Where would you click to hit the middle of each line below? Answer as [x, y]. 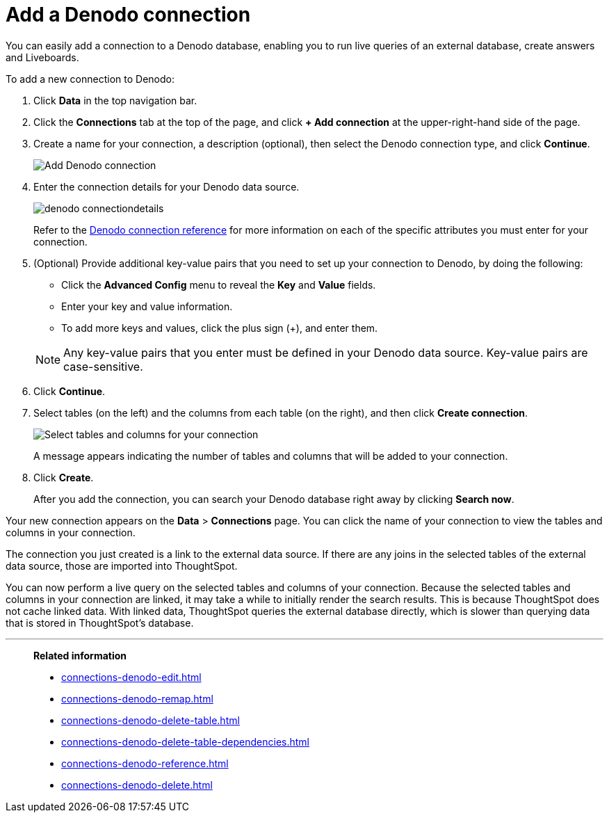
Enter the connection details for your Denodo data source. [167, 186]
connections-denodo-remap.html [137, 698]
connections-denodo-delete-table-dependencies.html [186, 741]
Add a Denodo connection [128, 15]
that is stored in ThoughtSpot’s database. [100, 623]
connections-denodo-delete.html [137, 785]
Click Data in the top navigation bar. [115, 100]
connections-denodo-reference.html [145, 763]
